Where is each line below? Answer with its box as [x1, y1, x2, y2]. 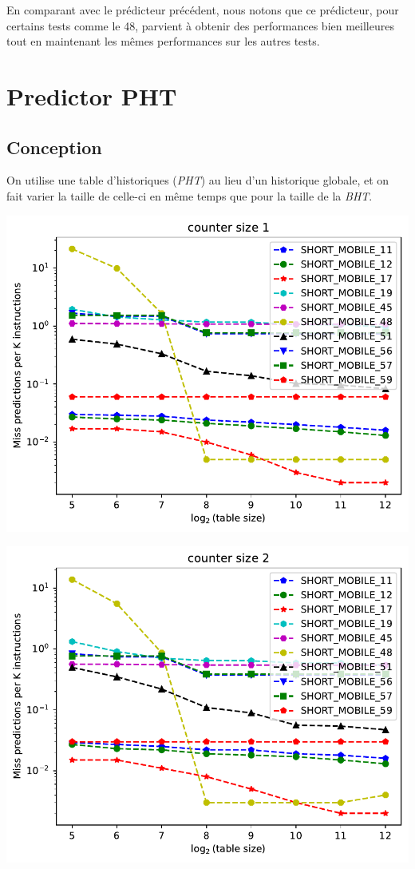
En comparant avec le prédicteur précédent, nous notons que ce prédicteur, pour [6, 2, 399, 18]
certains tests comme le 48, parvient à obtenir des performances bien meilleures [6, 17, 394, 34]
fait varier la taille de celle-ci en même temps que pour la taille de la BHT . [6, 187, 373, 204]
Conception [6, 134, 102, 159]
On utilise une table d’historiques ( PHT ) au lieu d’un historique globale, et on [6, 172, 389, 188]
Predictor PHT [6, 79, 177, 112]
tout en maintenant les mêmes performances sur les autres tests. [6, 33, 320, 50]
